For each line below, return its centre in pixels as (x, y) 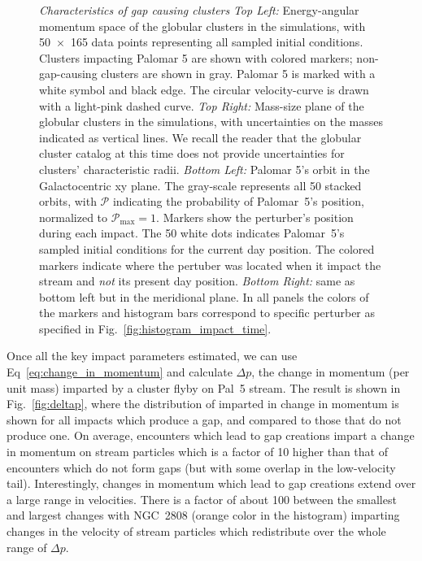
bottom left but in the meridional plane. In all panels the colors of (204, 296)
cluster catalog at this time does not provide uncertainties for (192, 153)
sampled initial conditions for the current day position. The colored (207, 248)
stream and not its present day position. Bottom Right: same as (197, 281)
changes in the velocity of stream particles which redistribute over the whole (196, 531)
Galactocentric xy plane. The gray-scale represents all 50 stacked (200, 185)
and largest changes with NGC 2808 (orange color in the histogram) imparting (203, 515)
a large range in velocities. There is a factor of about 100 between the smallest (202, 499)
